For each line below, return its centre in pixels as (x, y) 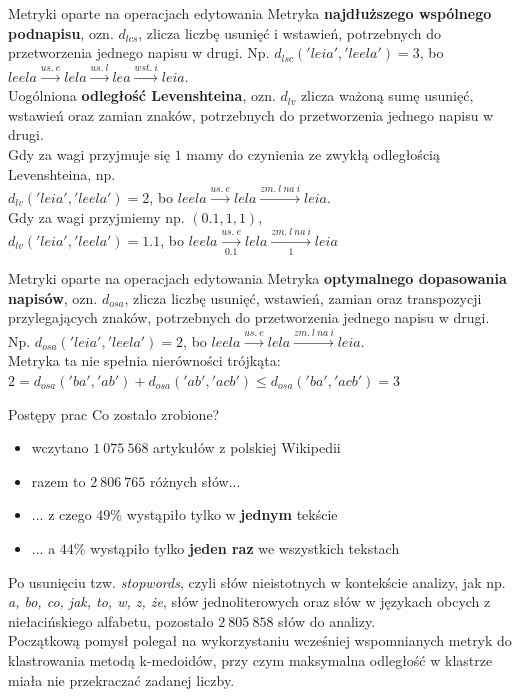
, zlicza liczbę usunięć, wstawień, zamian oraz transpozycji (303, 297)
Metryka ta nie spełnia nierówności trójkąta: (144, 360)
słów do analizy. (327, 620)
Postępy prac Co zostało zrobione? (114, 413)
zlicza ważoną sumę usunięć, (387, 95)
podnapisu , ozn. (61, 32)
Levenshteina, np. (62, 173)
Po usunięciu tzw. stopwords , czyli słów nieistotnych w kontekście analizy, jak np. (257, 581)
